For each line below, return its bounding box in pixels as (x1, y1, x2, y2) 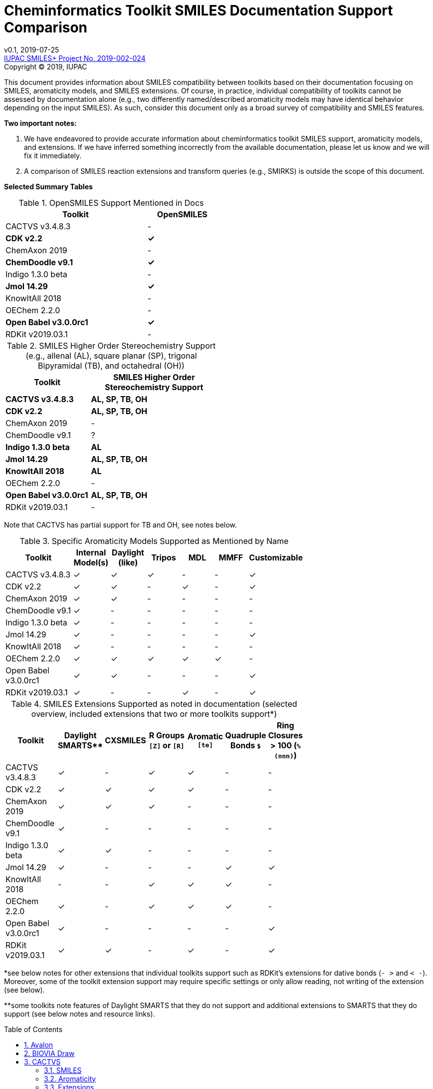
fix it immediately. (24, 151, 82, 160)
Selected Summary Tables (4, 182, 93, 191)
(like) (118, 557, 138, 567)
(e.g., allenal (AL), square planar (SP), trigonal (25, 350, 197, 361)
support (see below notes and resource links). (4, 1009, 155, 1018)
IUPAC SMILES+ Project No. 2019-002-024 (4, 53, 146, 62)
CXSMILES (105, 735, 146, 745)
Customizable (249, 552, 303, 562)
